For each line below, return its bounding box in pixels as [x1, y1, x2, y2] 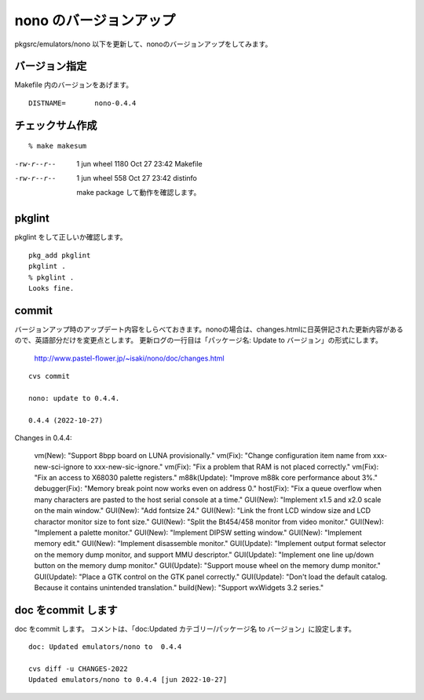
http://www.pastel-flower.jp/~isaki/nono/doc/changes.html [34, 354, 225, 363]
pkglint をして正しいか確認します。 [14, 233, 127, 242]
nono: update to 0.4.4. [28, 394, 120, 402]
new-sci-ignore [34, 462, 85, 471]
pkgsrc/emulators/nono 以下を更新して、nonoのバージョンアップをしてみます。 [14, 39, 272, 49]
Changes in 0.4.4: [14, 433, 72, 442]
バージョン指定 [14, 60, 87, 73]
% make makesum [28, 141, 87, 151]
